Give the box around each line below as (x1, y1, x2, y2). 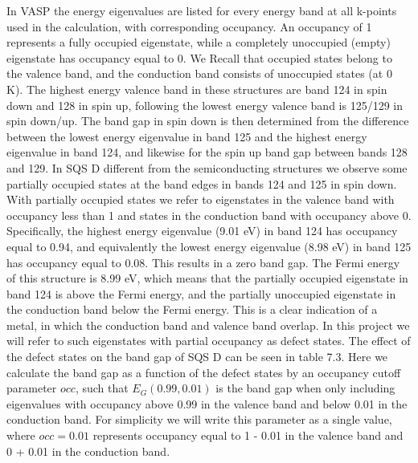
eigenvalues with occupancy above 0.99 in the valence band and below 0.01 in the (6, 395, 408, 412)
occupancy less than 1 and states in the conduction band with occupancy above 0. (6, 206, 412, 223)
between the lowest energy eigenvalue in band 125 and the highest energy (6, 128, 367, 144)
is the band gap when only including (215, 380, 395, 396)
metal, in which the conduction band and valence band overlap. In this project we (6, 316, 410, 333)
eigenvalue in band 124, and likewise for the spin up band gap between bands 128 (6, 144, 408, 160)
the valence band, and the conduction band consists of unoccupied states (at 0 (6, 65, 392, 82)
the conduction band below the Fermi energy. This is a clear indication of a (6, 301, 378, 318)
